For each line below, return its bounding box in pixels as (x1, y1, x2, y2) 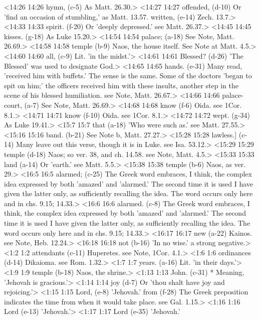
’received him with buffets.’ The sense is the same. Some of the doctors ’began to (4, 70, 252, 81)
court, (4, 99, 22, 110)
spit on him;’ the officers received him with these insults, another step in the (4, 80, 238, 90)
